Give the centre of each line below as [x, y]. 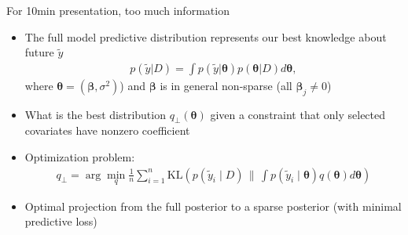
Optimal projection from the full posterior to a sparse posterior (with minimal [213, 206]
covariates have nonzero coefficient [107, 130]
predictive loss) [61, 221]
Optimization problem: [80, 157]
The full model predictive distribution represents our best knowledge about [206, 36]
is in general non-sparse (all [226, 85]
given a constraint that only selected [298, 114]
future [39, 52]
